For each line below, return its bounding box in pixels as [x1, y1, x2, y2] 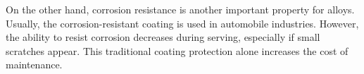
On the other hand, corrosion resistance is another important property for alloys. [6, 2, 355, 16]
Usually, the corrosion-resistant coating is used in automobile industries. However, [6, 16, 359, 30]
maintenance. [6, 57, 63, 72]
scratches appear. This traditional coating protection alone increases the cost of [6, 43, 349, 58]
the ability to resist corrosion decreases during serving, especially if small [6, 30, 320, 44]
